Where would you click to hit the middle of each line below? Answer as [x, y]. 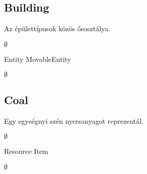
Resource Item [26, 151]
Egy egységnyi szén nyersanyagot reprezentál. [74, 120]
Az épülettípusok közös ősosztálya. [57, 28]
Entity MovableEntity [38, 59]
